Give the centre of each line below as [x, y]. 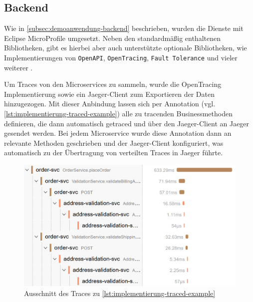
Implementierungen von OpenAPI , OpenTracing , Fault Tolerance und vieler [121, 57]
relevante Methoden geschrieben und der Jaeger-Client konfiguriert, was [114, 143]
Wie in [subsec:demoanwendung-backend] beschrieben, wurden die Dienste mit [124, 28]
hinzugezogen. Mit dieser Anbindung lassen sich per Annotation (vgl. [110, 104]
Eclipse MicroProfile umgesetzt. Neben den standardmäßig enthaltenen [112, 38]
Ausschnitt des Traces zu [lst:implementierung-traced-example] [120, 293]
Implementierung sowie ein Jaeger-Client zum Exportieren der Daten [110, 94]
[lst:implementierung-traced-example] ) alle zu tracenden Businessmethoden [118, 114]
